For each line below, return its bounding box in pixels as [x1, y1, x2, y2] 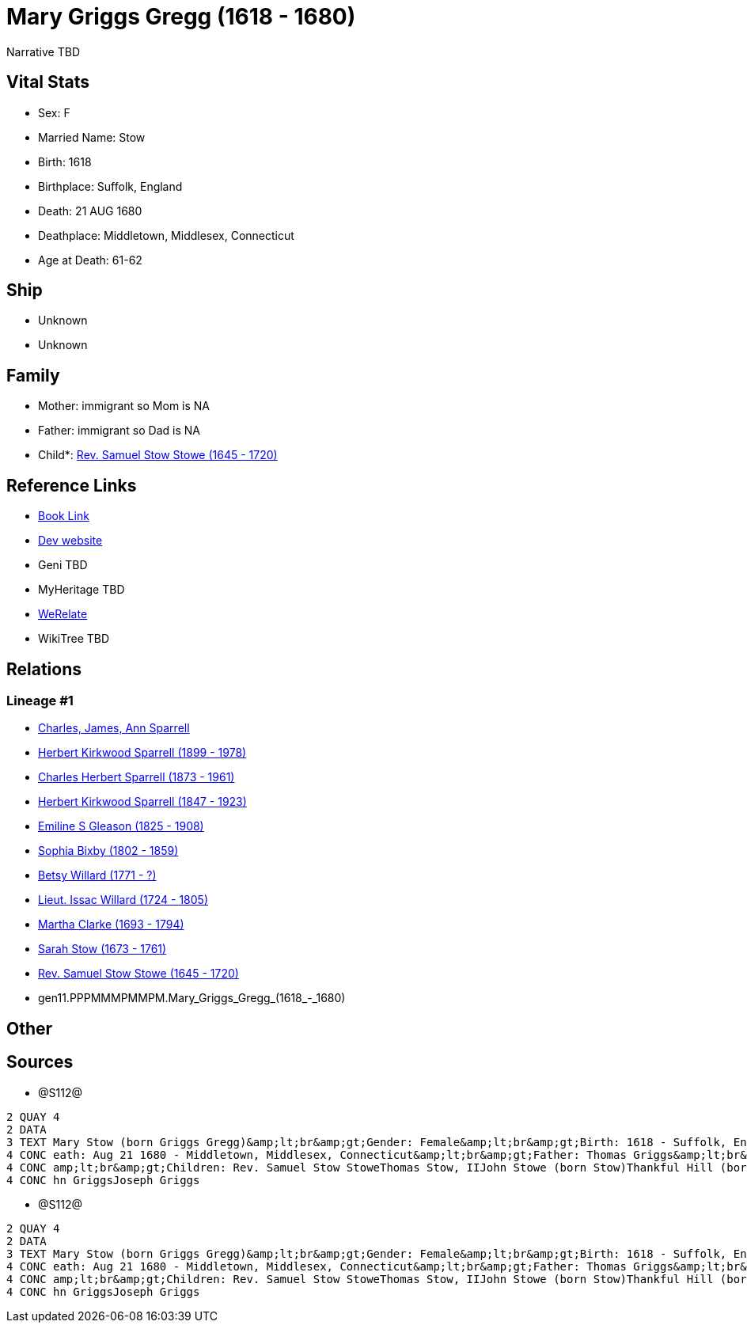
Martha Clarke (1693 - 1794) [38, 917, 184, 932]
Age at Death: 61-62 [38, 253, 142, 267]
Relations [6, 659, 82, 679]
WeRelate [38, 607, 88, 621]
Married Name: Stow [38, 130, 146, 144]
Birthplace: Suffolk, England [38, 179, 183, 193]
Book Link [38, 509, 89, 523]
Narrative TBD [6, 44, 80, 59]
